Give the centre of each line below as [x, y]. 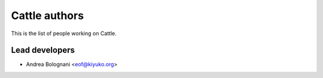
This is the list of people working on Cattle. [64, 33]
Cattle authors [47, 15]
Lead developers [43, 50]
